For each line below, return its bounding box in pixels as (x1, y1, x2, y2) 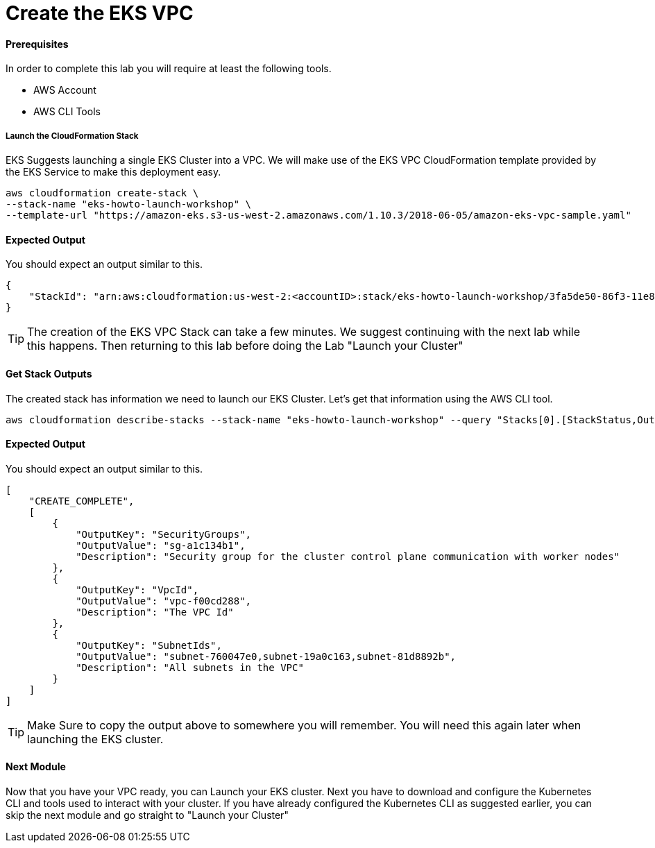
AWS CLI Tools (33, 105, 101, 118)
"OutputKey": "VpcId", (76, 584, 199, 595)
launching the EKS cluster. (27, 731, 164, 746)
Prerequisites (6, 37, 69, 50)
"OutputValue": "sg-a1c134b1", (76, 539, 246, 551)
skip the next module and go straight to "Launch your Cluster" (6, 809, 289, 822)
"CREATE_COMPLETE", (28, 495, 135, 507)
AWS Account (33, 84, 96, 96)
